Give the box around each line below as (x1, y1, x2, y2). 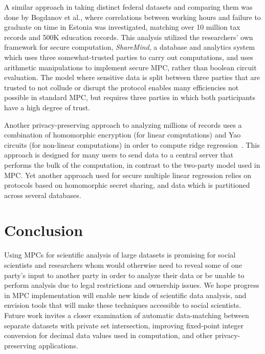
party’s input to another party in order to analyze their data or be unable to (4, 269, 245, 280)
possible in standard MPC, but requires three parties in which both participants (4, 92, 255, 103)
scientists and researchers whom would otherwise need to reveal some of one (4, 260, 242, 270)
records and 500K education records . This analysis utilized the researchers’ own (4, 31, 253, 42)
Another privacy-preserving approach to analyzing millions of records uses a (4, 119, 242, 130)
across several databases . (4, 189, 81, 200)
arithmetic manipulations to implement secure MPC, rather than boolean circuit (4, 62, 257, 72)
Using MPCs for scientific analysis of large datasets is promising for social (4, 249, 236, 260)
